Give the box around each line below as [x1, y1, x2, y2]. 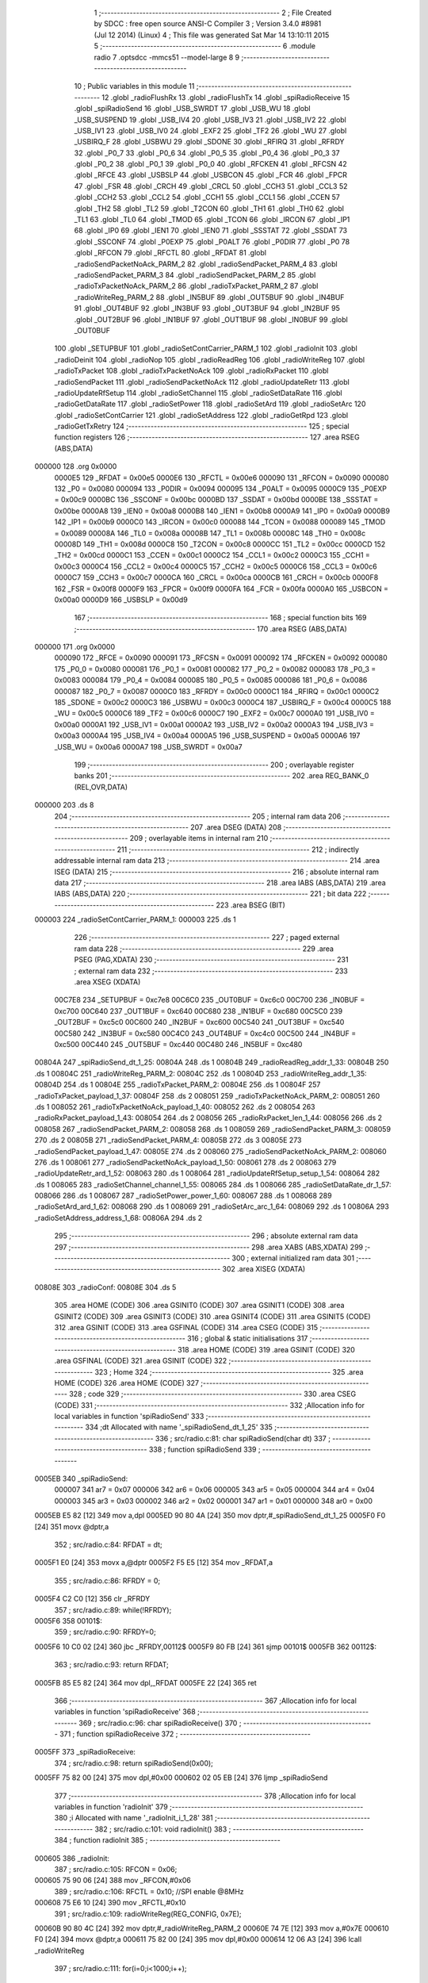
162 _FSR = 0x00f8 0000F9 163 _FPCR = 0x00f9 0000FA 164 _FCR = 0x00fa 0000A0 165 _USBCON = [54, 584, 388, 593]
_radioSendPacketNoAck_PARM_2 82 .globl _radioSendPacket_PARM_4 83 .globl [74, 259, 338, 269]
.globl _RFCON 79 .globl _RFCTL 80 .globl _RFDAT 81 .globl [74, 248, 267, 258]
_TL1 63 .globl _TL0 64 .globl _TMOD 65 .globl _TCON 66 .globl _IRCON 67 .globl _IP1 [74, 215, 350, 224]
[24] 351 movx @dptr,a [34, 1521, 109, 1531]
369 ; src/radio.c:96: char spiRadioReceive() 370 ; [78, 1718, 242, 1728]
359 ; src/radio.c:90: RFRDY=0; [54, 1627, 156, 1637]
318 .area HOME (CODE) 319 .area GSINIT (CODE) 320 [177, 1344, 356, 1354]
